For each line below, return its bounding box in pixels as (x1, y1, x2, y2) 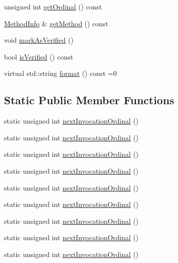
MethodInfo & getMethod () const (4, 18, 109, 28)
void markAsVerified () (4, 35, 74, 45)
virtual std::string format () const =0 (4, 68, 117, 78)
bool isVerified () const (4, 51, 73, 62)
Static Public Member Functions (4, 92, 175, 108)
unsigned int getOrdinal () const (4, 1, 102, 11)
